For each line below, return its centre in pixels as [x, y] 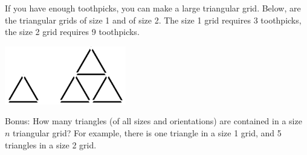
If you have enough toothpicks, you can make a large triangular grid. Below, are [153, 8]
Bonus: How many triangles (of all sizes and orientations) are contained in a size [153, 121]
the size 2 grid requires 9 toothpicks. [72, 32]
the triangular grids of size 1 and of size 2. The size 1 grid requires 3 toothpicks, [153, 20]
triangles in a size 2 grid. [51, 144]
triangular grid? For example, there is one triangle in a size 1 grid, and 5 [147, 132]
